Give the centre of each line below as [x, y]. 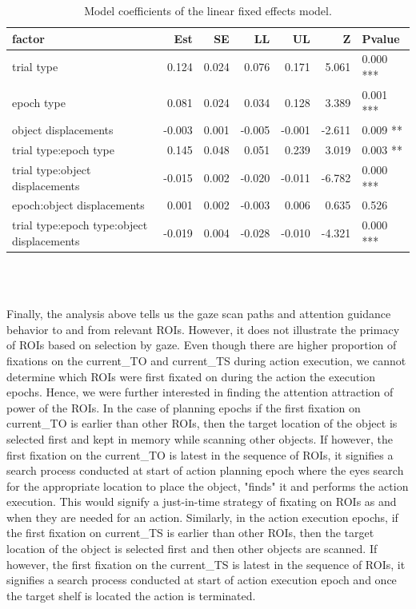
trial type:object [52, 169]
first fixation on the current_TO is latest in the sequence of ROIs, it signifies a [200, 454]
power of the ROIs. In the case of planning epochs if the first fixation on [184, 407]
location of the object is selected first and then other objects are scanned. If [192, 549]
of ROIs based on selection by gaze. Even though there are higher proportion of [202, 345]
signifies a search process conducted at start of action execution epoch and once [202, 580]
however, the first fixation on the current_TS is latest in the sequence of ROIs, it [206, 564]
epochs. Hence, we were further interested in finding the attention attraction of [200, 392]
